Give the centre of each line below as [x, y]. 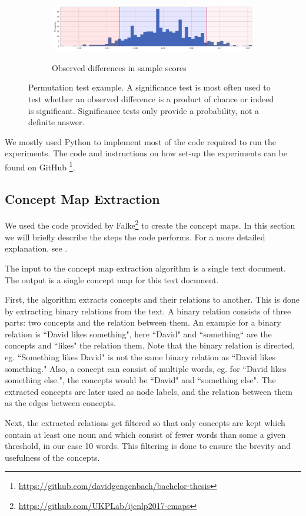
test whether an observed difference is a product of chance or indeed [151, 99]
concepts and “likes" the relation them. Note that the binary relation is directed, [150, 345]
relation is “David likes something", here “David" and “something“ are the [138, 334]
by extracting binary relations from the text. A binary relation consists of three [148, 311]
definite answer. [56, 122]
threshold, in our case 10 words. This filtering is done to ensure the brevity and [148, 446]
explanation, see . [36, 248]
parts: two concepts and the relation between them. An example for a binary [143, 322]
